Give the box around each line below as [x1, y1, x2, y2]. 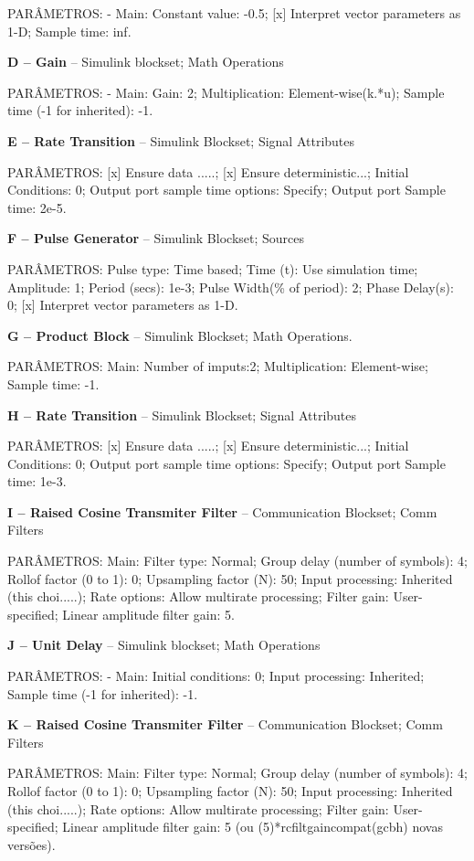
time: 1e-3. [7, 472, 67, 491]
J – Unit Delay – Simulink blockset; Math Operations [7, 635, 321, 654]
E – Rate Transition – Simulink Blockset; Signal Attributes [7, 131, 355, 150]
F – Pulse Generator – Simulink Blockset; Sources [7, 229, 305, 248]
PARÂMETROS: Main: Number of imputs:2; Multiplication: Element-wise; [7, 356, 428, 376]
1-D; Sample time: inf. [7, 21, 132, 40]
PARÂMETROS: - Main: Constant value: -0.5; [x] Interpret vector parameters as [7, 4, 461, 22]
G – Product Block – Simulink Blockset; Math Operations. [7, 325, 353, 345]
